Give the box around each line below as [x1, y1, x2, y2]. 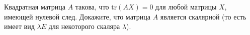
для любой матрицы [155, 1, 217, 11]
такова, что [75, 1, 109, 11]
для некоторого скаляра [48, 21, 120, 31]
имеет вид [4, 21, 35, 31]
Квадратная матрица [4, 1, 65, 11]
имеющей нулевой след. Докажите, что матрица [4, 11, 150, 21]
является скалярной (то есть [160, 11, 246, 21]
